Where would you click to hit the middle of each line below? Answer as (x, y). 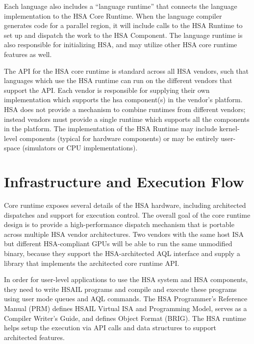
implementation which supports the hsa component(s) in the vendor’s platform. (123, 100)
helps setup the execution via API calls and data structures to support (110, 328)
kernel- (229, 129)
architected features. (34, 337)
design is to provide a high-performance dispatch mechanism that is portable (119, 224)
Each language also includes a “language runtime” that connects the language (121, 6)
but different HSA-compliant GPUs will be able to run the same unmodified (118, 244)
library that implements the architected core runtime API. (92, 263)
